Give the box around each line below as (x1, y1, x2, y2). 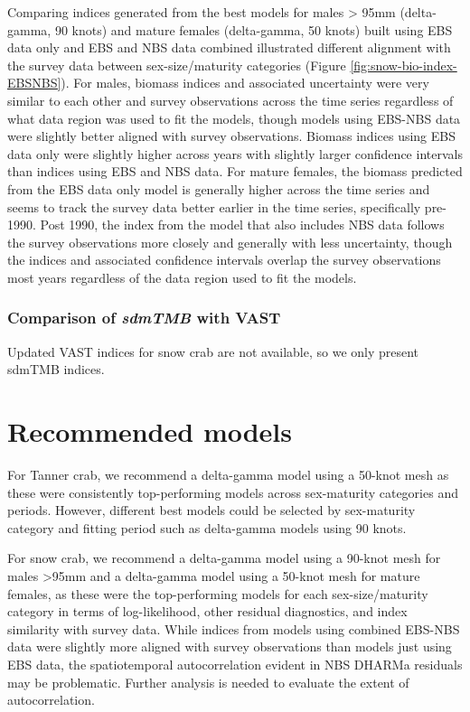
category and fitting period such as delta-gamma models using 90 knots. (7, 518, 407, 537)
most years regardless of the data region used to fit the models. (7, 267, 357, 286)
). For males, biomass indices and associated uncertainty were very (61, 73, 429, 92)
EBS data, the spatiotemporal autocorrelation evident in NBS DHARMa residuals (7, 654, 463, 673)
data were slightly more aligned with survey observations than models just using (7, 637, 452, 656)
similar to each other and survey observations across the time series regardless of (7, 90, 454, 109)
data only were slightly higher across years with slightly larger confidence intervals (7, 144, 463, 163)
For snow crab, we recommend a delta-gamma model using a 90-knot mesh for (7, 548, 441, 567)
